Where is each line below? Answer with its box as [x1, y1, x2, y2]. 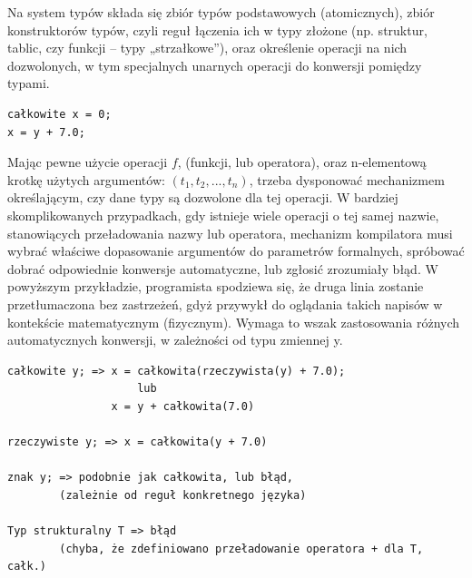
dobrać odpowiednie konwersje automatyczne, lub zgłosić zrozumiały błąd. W [7, 259, 438, 278]
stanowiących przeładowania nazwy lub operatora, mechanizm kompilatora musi [7, 223, 453, 242]
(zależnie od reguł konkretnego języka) [59, 488, 307, 502]
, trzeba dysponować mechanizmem [249, 170, 445, 189]
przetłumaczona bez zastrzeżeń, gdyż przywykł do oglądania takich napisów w [7, 294, 443, 313]
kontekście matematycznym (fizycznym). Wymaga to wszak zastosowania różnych [7, 312, 460, 331]
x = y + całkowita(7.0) [111, 399, 255, 413]
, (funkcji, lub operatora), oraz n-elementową [177, 152, 427, 171]
